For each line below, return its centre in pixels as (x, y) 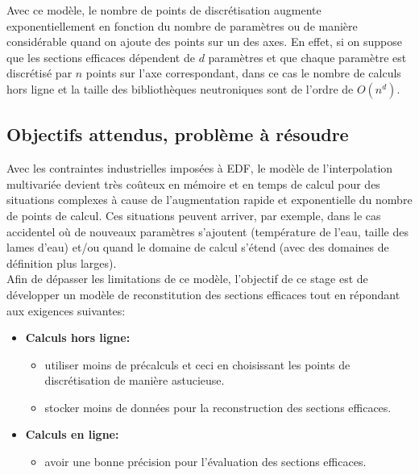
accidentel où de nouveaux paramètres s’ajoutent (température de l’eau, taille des (207, 231)
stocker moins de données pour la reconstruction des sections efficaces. (218, 407)
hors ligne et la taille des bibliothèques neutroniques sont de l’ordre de (180, 88)
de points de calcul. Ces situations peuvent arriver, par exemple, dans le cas (194, 215)
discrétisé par (39, 73)
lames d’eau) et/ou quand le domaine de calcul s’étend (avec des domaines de (198, 247)
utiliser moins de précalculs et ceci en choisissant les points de (197, 364)
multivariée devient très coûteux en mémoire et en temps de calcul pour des (193, 183)
